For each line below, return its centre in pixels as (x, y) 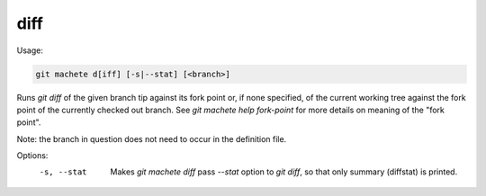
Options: (32, 156)
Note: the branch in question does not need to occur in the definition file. (152, 138)
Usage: (30, 50)
